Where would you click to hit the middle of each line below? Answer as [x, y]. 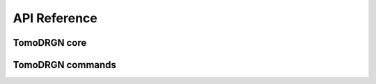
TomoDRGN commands [64, 65]
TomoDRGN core [50, 43]
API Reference [55, 18]
